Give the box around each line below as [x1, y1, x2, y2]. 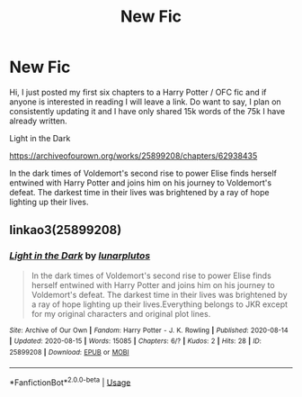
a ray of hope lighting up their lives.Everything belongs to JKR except [31, 299, 289, 310]
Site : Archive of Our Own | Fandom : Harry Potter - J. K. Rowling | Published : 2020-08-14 [9, 326, 289, 335]
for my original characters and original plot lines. [31, 308, 211, 319]
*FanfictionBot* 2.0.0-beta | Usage [9, 375, 131, 388]
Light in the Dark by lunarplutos [9, 249, 151, 262]
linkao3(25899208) [9, 222, 122, 238]
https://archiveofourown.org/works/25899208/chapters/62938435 [9, 150, 258, 161]
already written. [9, 115, 67, 126]
